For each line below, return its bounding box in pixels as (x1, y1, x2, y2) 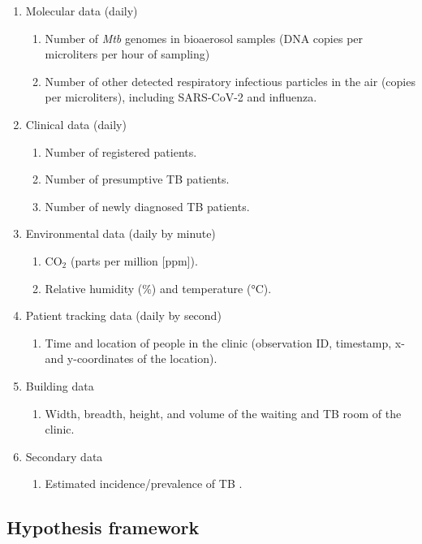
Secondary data (25, 447, 103, 464)
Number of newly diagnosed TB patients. (45, 197, 250, 214)
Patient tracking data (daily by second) (25, 307, 222, 324)
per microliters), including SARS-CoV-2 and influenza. (45, 89, 317, 106)
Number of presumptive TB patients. (45, 171, 230, 188)
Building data (25, 377, 94, 394)
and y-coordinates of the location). (45, 350, 217, 367)
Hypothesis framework (6, 515, 200, 540)
